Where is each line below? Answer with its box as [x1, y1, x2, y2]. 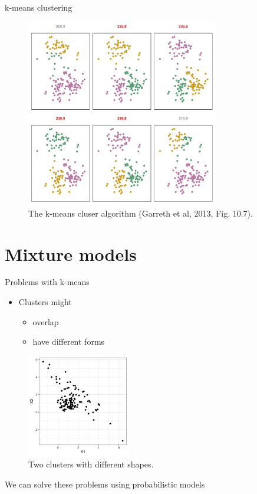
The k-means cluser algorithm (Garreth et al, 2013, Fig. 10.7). [28, 207, 253, 219]
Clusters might [18, 296, 72, 308]
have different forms [32, 335, 105, 348]
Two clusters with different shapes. [28, 458, 154, 470]
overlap [32, 315, 59, 328]
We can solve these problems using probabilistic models [5, 477, 205, 490]
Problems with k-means [5, 276, 90, 288]
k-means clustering [5, 1, 73, 13]
